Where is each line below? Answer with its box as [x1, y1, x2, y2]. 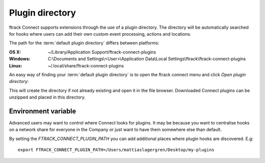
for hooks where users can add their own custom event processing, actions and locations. [9, 31, 191, 37]
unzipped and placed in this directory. [9, 94, 86, 100]
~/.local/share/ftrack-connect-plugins [48, 62, 124, 68]
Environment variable [9, 107, 76, 115]
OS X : [9, 49, 22, 55]
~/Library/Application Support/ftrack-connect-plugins [48, 49, 157, 55]
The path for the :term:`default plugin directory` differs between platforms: [9, 40, 159, 46]
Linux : [9, 62, 22, 68]
